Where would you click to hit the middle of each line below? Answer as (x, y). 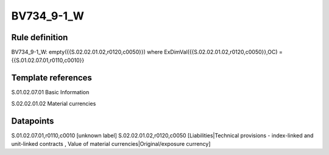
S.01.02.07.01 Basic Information (50, 92)
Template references (52, 78)
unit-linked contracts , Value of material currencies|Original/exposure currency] (111, 144)
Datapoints (33, 121)
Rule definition (40, 37)
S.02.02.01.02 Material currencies (54, 103)
